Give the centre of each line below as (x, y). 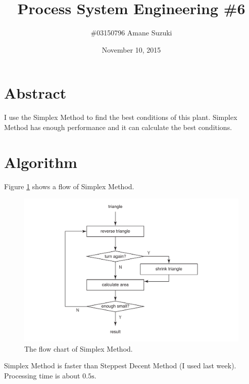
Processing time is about (42, 375)
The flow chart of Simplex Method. (79, 348)
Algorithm (41, 162)
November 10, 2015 (131, 49)
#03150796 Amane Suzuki (131, 33)
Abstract (35, 93)
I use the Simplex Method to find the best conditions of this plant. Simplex (121, 117)
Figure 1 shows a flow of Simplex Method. (69, 186)
